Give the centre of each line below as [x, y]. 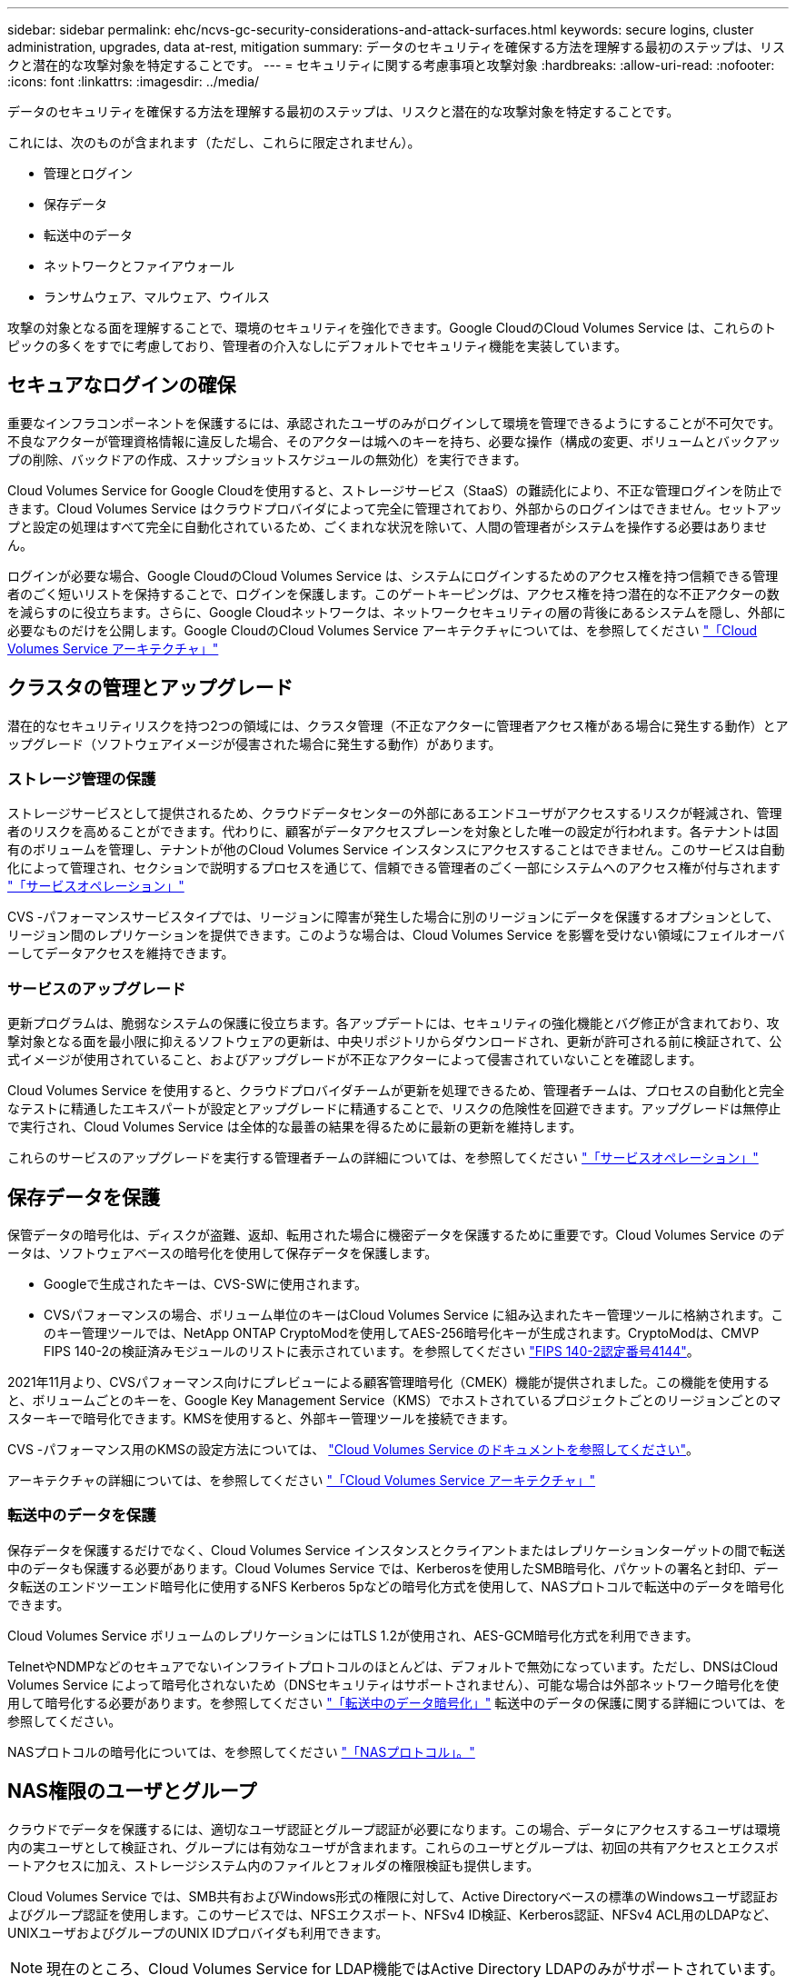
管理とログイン [88, 173]
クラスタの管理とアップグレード [150, 688]
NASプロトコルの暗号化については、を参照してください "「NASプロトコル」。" [241, 1751]
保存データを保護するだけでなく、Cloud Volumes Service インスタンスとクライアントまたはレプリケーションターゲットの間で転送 [397, 1550]
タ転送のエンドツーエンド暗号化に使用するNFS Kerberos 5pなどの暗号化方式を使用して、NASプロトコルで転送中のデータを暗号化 [396, 1586]
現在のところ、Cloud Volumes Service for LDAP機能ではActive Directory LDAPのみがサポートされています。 [416, 1968]
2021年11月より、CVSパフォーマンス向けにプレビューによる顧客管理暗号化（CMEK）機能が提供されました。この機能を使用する [389, 1382]
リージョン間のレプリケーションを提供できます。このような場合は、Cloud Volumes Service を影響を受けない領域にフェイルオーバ [396, 935]
